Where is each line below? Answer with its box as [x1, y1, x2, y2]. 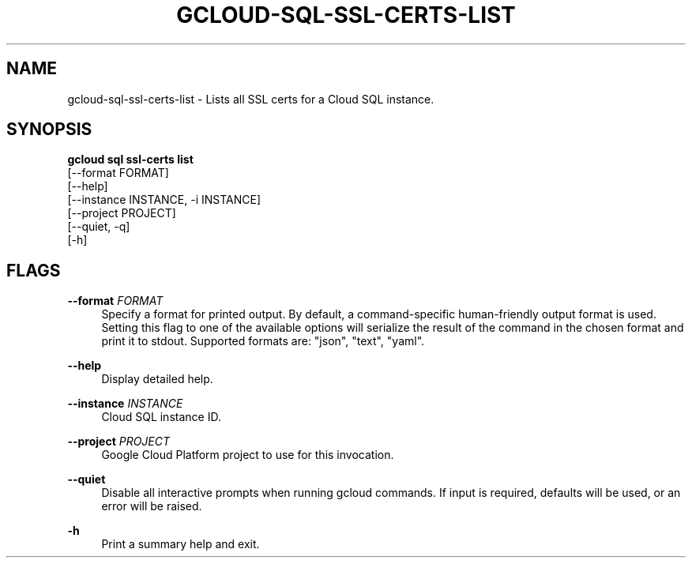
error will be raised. [101, 499, 202, 513]
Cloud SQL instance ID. [101, 410, 221, 424]
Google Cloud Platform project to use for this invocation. [101, 448, 394, 462]
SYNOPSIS [6, 119, 92, 140]
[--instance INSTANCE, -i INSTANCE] [67, 193, 261, 207]
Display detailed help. [101, 372, 213, 386]
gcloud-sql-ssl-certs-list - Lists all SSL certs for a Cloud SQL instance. [67, 92, 434, 106]
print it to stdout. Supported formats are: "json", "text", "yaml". [101, 334, 425, 348]
